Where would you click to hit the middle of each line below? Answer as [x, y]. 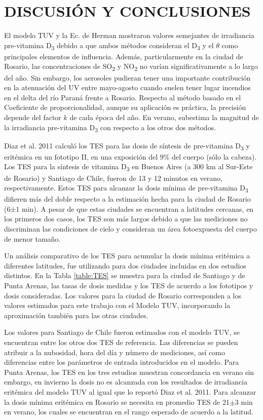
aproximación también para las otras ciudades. [76, 315]
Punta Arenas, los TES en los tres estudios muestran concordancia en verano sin [129, 372]
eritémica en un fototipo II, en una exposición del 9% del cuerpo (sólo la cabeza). [130, 156]
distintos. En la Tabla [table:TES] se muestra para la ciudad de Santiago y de [125, 275]
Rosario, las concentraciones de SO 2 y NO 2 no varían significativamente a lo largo [131, 67]
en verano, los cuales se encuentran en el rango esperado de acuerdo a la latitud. [129, 412]
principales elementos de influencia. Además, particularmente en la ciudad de [124, 56]
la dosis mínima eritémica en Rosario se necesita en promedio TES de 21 [117, 402]
